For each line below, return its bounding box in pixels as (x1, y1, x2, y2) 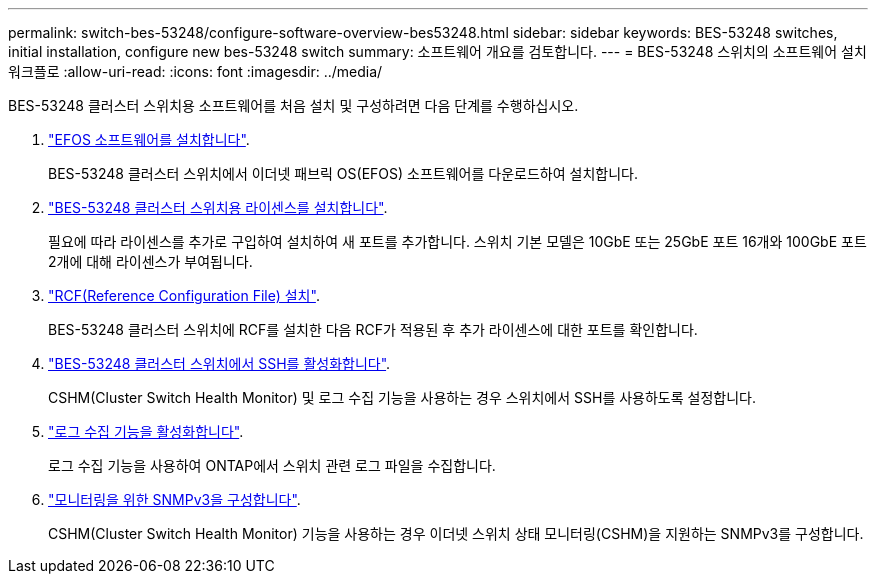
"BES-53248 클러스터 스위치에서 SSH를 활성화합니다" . (48, 355, 391, 372)
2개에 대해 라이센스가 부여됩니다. (48, 253, 253, 270)
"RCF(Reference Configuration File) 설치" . (48, 287, 320, 304)
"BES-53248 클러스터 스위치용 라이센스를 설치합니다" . (48, 199, 388, 216)
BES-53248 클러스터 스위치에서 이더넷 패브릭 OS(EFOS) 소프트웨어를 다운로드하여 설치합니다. (48, 165, 638, 182)
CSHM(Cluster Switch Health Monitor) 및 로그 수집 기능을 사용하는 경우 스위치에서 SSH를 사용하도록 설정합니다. (48, 389, 757, 406)
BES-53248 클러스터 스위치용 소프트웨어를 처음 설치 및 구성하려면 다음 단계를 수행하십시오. (8, 97, 579, 114)
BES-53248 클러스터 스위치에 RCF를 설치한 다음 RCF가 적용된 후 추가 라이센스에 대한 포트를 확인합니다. (48, 321, 698, 338)
